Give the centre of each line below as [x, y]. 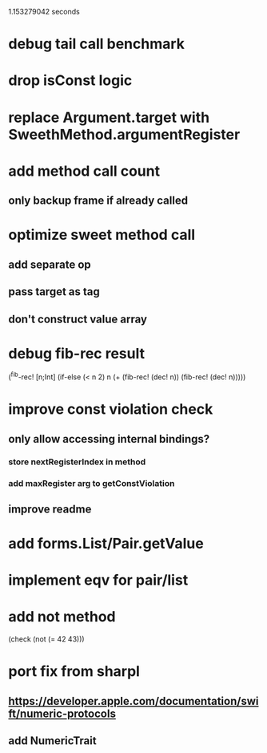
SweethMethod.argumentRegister [124, 134]
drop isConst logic [70, 81]
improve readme [50, 509]
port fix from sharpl [74, 672]
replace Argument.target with [109, 117]
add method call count [84, 171]
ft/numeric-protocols [62, 713]
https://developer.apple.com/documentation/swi [133, 701]
